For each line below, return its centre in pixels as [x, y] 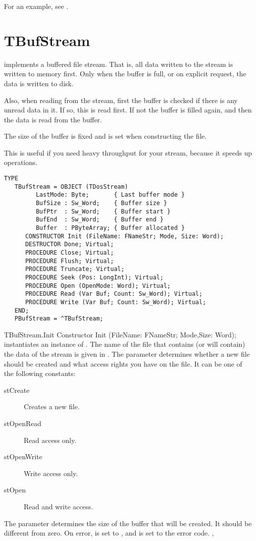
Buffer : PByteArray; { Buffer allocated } [110, 228]
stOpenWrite [23, 457]
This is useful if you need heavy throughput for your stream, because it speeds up [128, 152]
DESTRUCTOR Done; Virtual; [69, 244]
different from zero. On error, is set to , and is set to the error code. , [109, 533]
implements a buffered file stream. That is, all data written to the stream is [119, 64]
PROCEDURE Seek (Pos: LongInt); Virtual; [94, 277]
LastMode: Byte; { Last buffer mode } [110, 195]
